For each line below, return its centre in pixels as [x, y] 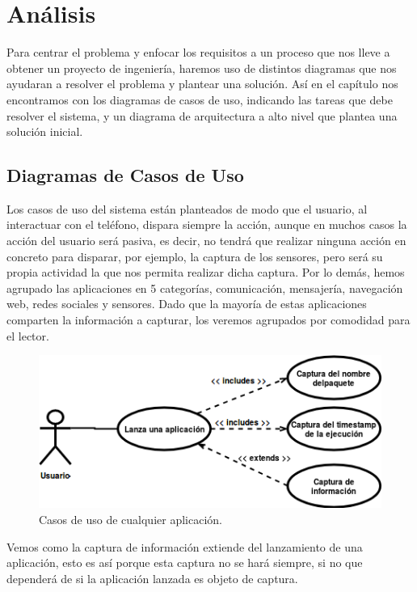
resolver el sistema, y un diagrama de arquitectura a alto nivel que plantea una [202, 115]
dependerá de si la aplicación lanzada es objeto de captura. [152, 578]
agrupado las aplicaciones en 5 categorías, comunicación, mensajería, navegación [205, 288]
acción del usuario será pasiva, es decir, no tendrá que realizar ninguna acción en [206, 241]
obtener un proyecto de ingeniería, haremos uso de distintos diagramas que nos [202, 68]
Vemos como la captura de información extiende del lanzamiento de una [185, 546]
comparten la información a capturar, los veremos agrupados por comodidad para [208, 320]
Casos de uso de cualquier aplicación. [131, 519]
